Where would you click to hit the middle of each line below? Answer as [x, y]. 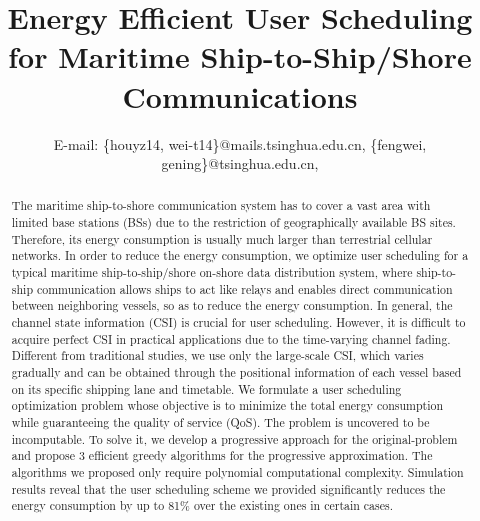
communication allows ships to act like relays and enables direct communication [244, 288]
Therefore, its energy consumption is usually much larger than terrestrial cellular [222, 238]
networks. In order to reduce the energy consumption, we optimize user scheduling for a [240, 255]
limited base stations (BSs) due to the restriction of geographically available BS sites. [233, 222]
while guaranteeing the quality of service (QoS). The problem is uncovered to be [220, 422]
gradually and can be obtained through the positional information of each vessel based [236, 372]
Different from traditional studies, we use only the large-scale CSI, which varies [217, 355]
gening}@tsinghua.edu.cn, [240, 163]
